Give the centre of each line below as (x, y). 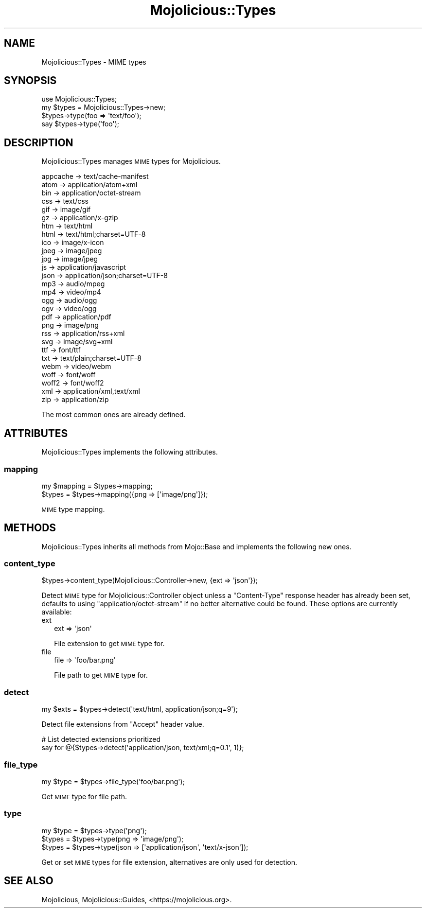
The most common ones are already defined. (114, 415)
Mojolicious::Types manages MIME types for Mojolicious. (131, 161)
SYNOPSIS (30, 81)
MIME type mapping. (73, 509)
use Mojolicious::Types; (79, 99)
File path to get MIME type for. (101, 675)
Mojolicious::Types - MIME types (94, 62)
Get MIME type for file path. (84, 796)
